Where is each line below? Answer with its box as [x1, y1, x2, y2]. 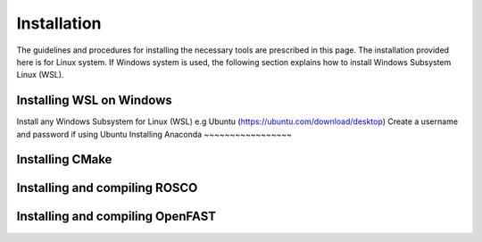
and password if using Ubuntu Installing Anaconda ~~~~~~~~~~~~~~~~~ [16, 129, 293, 139]
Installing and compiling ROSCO [16, 180, 198, 196]
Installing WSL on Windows [16, 93, 173, 108]
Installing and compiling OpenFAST [16, 209, 216, 224]
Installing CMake [16, 152, 112, 167]
